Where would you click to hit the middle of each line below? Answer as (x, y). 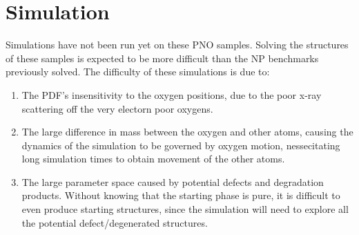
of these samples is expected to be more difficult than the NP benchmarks (162, 58)
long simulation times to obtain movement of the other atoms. (153, 159)
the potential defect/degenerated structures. (115, 222)
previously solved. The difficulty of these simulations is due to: (138, 72)
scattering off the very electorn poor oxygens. (117, 108)
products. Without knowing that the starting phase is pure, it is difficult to (181, 195)
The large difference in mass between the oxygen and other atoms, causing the (187, 132)
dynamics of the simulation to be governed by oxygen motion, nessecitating (181, 145)
